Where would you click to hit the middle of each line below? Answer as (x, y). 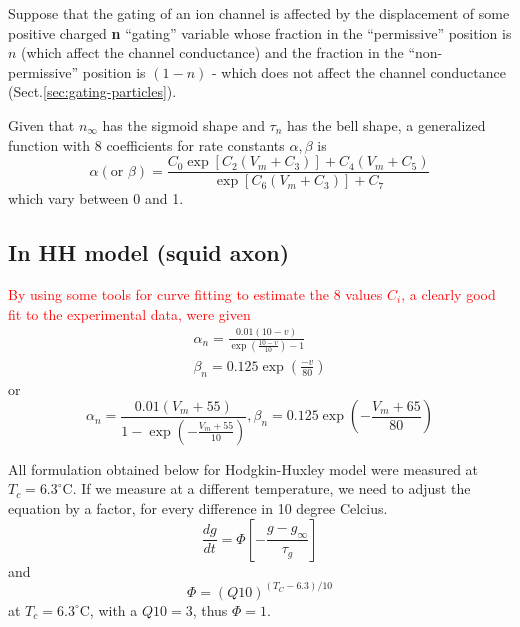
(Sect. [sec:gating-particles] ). (92, 91)
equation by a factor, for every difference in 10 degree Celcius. (198, 507)
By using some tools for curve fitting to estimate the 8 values (195, 294)
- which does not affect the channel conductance (358, 71)
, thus (210, 609)
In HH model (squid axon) (149, 252)
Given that (41, 124)
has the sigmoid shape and (183, 124)
